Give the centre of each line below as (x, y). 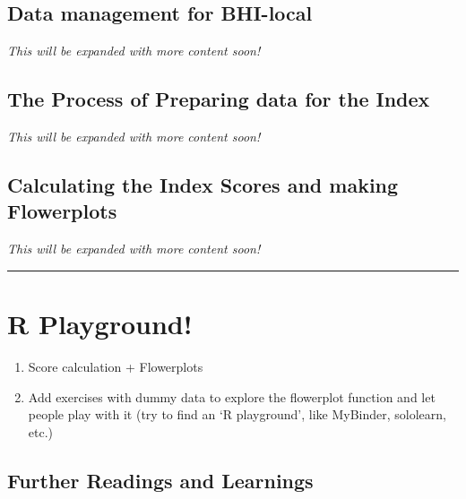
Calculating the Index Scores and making (203, 184)
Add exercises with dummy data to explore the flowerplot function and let (232, 396)
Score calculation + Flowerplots (116, 366)
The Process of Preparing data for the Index (219, 99)
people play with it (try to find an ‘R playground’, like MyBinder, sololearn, (237, 414)
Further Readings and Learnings (160, 480)
